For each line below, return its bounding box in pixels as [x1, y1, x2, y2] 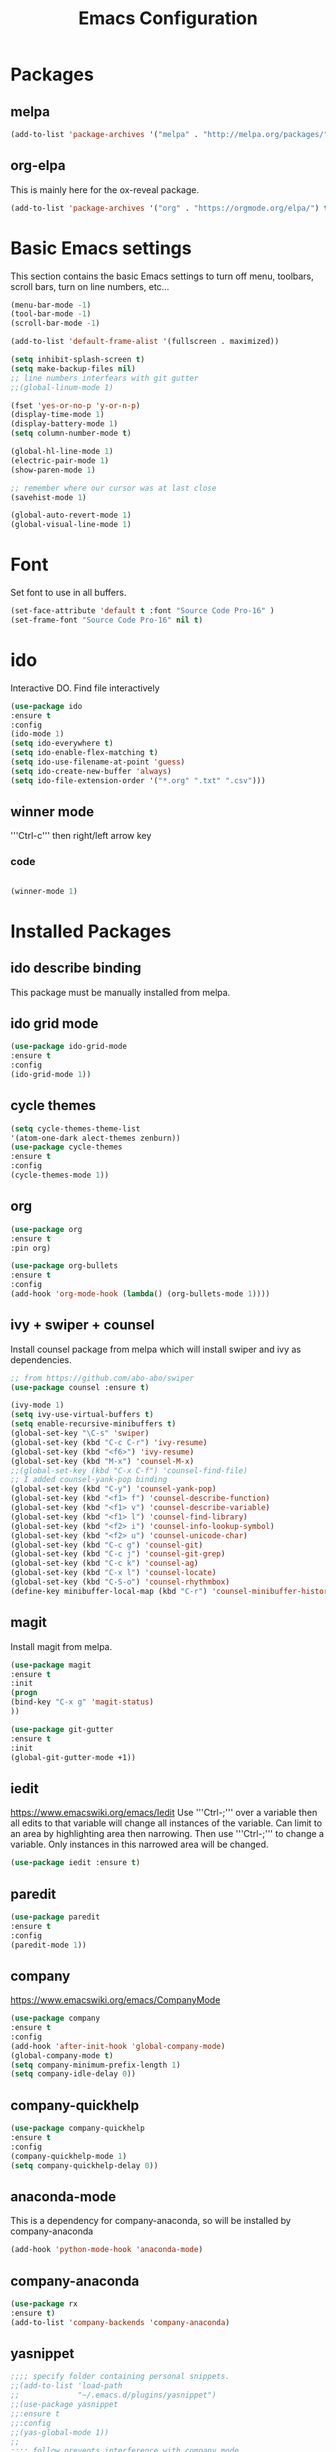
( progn [10, 1688, 38, 1698]
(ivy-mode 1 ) [10, 1400, 65, 1411]
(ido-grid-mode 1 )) [10, 1070, 92, 1080]
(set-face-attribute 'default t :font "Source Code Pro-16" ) [10, 606, 275, 616]
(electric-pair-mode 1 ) [10, 455, 110, 466]
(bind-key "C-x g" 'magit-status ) [10, 1697, 155, 1707]
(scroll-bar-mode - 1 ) [10, 318, 101, 329]
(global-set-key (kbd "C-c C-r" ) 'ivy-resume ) [10, 1437, 208, 1447]
